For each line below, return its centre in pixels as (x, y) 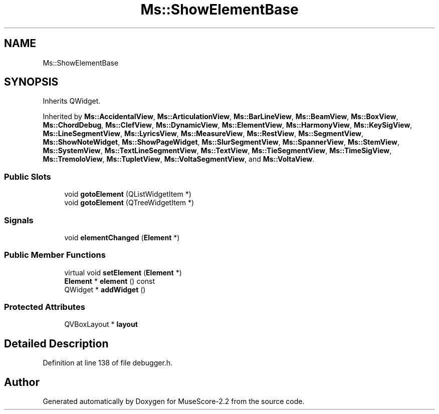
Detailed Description (56, 343)
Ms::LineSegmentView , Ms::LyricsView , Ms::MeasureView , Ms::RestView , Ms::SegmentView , (203, 134)
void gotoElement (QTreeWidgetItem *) (129, 203)
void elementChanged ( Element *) (122, 237)
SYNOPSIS (31, 82)
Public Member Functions (55, 255)
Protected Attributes (45, 307)
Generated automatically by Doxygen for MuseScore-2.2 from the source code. (174, 401)
